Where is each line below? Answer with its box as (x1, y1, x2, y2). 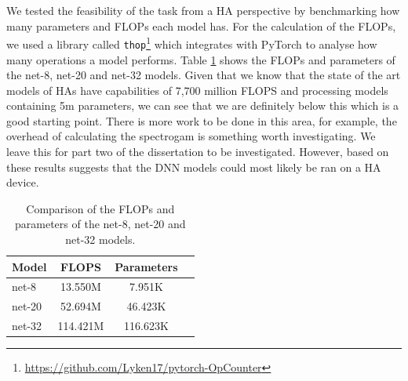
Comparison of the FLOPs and (26, 200, 175, 216)
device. (6, 174, 39, 190)
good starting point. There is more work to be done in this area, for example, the (6, 112, 397, 129)
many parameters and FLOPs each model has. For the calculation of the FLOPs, (6, 17, 396, 34)
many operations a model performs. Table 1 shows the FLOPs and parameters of (6, 51, 395, 67)
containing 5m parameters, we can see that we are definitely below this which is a (6, 97, 399, 114)
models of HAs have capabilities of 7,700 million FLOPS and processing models (6, 82, 388, 98)
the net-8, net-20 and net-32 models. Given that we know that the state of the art (6, 67, 401, 83)
